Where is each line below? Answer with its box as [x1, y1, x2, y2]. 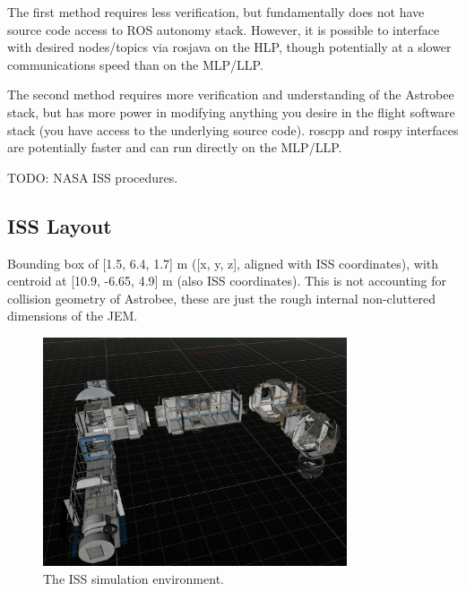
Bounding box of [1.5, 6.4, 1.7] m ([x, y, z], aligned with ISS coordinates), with [7, 253, 439, 272]
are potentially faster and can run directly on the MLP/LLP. [7, 138, 342, 157]
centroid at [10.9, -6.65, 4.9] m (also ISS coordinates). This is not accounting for [7, 271, 447, 290]
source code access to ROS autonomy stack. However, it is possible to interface [7, 20, 440, 39]
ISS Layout [7, 211, 112, 239]
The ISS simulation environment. [43, 569, 224, 587]
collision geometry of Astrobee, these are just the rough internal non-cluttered [7, 288, 436, 307]
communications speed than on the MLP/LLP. [7, 55, 263, 73]
